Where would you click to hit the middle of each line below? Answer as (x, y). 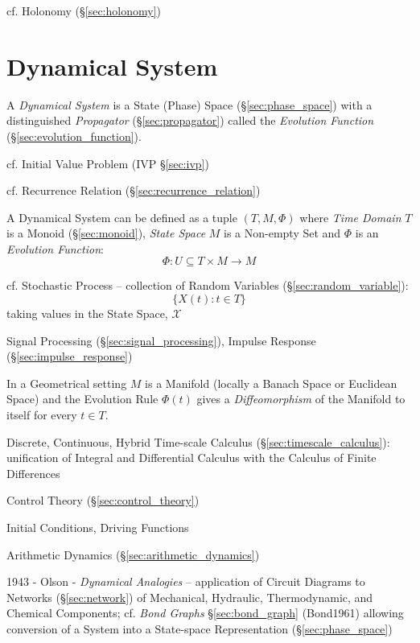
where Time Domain (350, 217)
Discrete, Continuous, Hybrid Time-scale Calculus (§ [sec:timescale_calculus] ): (198, 441)
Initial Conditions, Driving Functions (98, 527)
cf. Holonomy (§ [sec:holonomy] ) (84, 10)
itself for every (42, 415)
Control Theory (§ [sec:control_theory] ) (103, 500)
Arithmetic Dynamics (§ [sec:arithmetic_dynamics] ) (133, 554)
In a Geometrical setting (67, 383)
